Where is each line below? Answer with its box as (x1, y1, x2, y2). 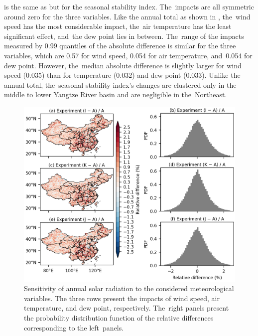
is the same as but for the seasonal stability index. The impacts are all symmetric (4, 1, 254, 11)
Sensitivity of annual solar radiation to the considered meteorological (24, 283, 234, 294)
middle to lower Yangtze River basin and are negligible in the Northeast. (4, 89, 227, 100)
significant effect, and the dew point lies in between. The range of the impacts (4, 30, 244, 41)
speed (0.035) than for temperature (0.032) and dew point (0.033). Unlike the (4, 70, 241, 80)
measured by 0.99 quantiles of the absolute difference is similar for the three (4, 40, 236, 51)
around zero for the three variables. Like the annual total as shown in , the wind (4, 11, 251, 21)
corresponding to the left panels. (24, 322, 124, 333)
